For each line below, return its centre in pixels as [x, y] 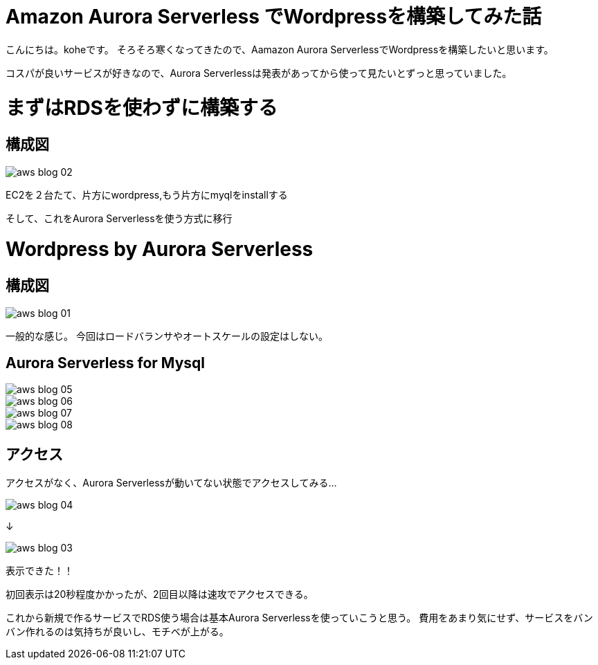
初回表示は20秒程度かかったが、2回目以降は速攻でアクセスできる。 [160, 594]
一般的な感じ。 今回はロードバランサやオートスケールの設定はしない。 [167, 336]
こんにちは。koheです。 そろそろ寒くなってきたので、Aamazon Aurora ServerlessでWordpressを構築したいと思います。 [280, 49]
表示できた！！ [39, 571]
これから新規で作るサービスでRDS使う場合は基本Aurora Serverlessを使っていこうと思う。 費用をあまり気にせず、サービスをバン [299, 618]
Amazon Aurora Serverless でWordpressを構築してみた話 [274, 17]
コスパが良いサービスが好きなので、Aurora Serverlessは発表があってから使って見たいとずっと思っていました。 [259, 73]
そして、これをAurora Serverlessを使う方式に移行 [119, 218]
